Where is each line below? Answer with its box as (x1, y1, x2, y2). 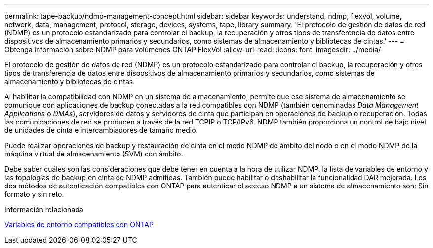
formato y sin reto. (4, 190, 64, 198)
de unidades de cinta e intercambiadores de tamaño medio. (4, 126, 198, 134)
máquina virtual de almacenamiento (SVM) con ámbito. (4, 150, 183, 158)
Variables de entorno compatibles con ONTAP (4, 220, 154, 229)
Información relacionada (4, 205, 83, 214)
